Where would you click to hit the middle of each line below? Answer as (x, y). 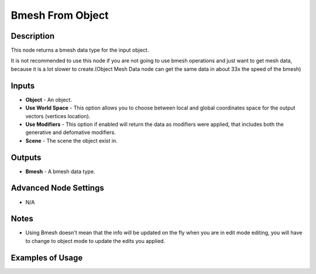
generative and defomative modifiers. (71, 132)
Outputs (26, 157)
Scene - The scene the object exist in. (71, 141)
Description (33, 36)
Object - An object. (49, 100)
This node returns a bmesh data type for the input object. (80, 50)
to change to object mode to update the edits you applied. (95, 241)
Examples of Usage (47, 258)
